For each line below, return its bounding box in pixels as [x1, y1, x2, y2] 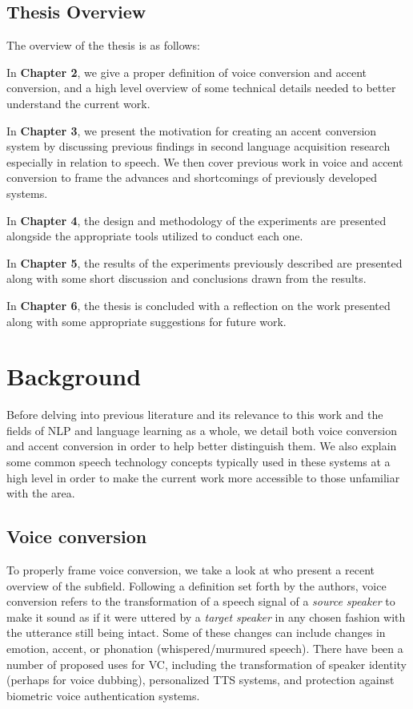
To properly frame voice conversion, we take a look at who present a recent [6, 562, 375, 578]
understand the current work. [6, 95, 150, 111]
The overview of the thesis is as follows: [6, 37, 200, 54]
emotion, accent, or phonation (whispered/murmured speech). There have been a [6, 639, 403, 656]
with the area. [6, 485, 75, 502]
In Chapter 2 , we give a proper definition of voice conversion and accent [6, 63, 367, 80]
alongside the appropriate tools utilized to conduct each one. [6, 228, 303, 244]
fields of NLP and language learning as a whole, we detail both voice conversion [6, 421, 397, 438]
